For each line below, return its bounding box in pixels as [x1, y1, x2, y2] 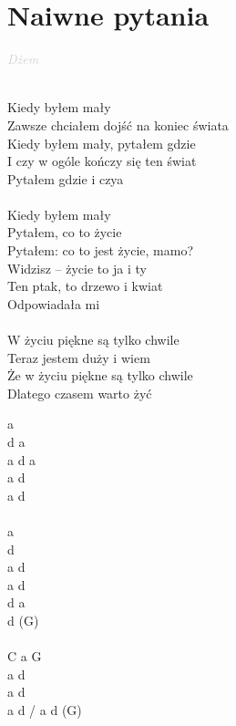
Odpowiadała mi [7, 294, 100, 313]
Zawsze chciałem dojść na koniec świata [7, 115, 229, 134]
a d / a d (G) [7, 700, 82, 719]
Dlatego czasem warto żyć [7, 383, 152, 402]
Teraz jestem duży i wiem [7, 347, 150, 367]
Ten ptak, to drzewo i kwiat [7, 276, 163, 296]
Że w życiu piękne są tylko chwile [7, 366, 193, 385]
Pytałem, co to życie [7, 223, 122, 242]
